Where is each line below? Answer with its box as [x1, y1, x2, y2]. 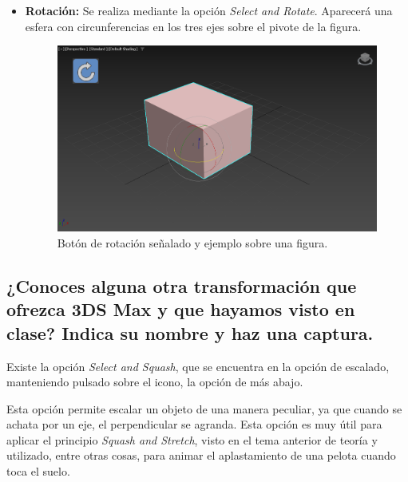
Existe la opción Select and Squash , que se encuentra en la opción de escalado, [6, 358, 390, 374]
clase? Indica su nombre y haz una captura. [6, 320, 374, 345]
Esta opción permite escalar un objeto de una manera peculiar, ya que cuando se [6, 400, 402, 417]
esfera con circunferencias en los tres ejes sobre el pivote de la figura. [25, 18, 362, 34]
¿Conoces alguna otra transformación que [6, 273, 357, 298]
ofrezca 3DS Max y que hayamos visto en [6, 297, 355, 322]
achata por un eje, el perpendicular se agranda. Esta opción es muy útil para [6, 416, 382, 433]
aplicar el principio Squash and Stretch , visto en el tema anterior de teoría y [6, 431, 378, 448]
